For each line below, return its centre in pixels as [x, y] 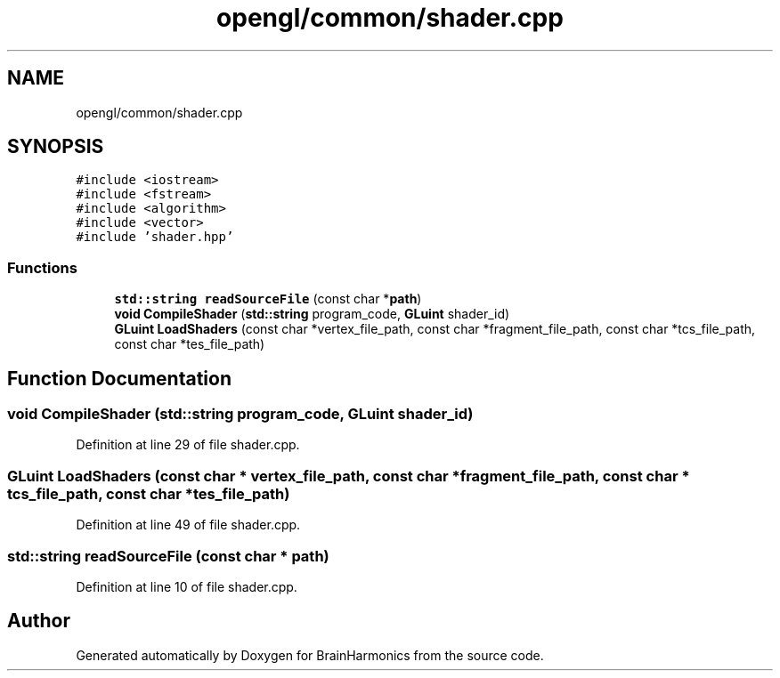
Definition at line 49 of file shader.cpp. [188, 525]
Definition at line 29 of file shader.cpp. [188, 445]
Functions [42, 267]
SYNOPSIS [56, 147]
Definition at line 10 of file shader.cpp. [187, 586]
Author [39, 621]
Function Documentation [119, 378]
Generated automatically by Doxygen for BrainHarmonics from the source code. [310, 655]
